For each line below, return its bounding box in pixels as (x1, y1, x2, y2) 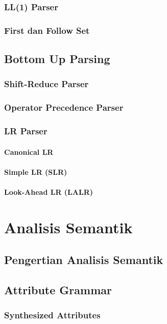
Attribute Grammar (4, 282, 112, 298)
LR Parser (4, 125, 47, 137)
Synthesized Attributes (4, 309, 101, 321)
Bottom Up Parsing (4, 51, 110, 67)
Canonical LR (4, 146, 54, 157)
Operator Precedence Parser (4, 101, 124, 114)
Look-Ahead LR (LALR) (4, 186, 93, 197)
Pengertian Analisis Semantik (4, 252, 163, 268)
